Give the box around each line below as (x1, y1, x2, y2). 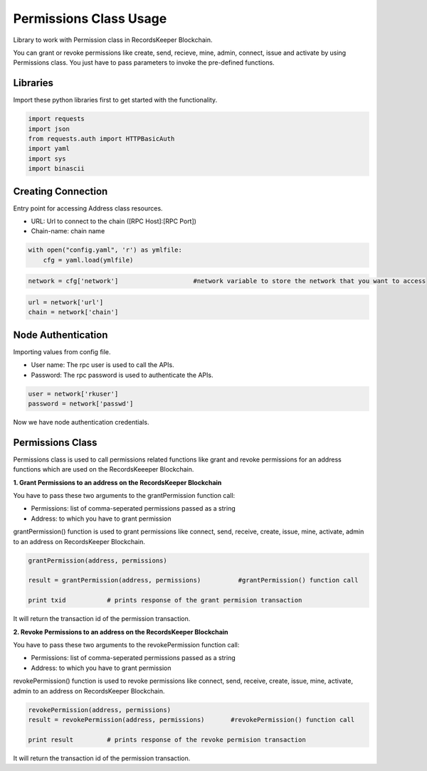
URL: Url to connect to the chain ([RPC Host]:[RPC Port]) (31, 217, 197, 225)
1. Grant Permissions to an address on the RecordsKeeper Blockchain (13, 478, 222, 486)
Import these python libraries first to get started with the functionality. (13, 96, 218, 105)
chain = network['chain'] (28, 308, 119, 317)
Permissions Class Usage (13, 11, 167, 26)
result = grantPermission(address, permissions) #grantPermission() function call (28, 576, 359, 585)
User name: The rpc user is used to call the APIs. (31, 361, 174, 369)
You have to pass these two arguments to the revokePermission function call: (13, 640, 240, 649)
